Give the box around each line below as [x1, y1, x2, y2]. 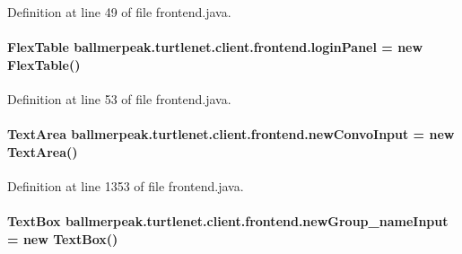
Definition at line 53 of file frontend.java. [7, 89, 231, 108]
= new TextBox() [7, 229, 118, 248]
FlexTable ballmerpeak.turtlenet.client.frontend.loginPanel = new [7, 38, 423, 57]
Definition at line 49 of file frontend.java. [7, 3, 231, 21]
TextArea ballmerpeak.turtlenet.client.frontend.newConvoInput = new [7, 125, 455, 144]
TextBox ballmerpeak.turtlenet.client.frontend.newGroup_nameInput [7, 212, 449, 231]
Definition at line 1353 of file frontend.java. [7, 176, 244, 195]
